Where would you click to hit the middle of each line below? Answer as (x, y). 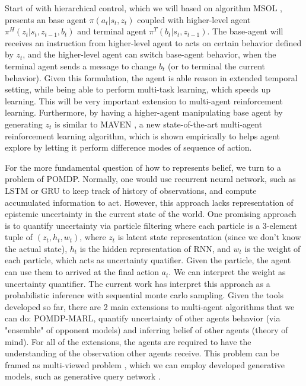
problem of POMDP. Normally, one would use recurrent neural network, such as (150, 179)
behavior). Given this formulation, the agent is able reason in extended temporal (151, 77)
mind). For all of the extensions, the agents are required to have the (128, 341)
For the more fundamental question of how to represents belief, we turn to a (143, 167)
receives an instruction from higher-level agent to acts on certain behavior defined (153, 42)
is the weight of (272, 248)
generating (24, 124)
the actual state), (36, 248)
